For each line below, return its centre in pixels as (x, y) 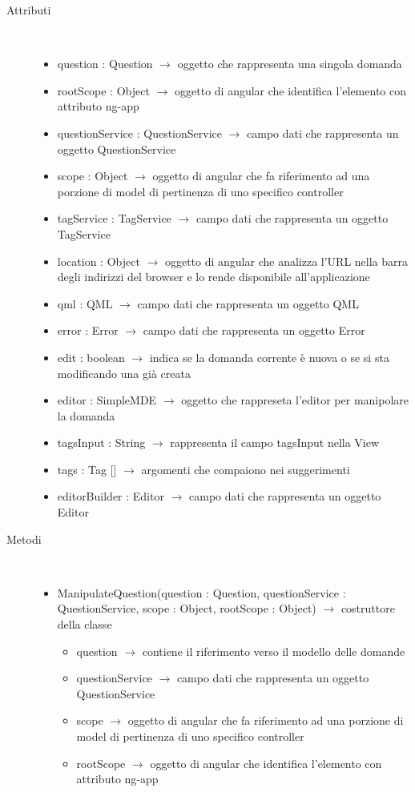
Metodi (24, 539)
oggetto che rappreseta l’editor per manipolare (295, 400)
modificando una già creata (124, 373)
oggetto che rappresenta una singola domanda (290, 64)
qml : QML (85, 303)
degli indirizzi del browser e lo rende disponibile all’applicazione (214, 277)
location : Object (99, 261)
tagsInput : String (101, 442)
